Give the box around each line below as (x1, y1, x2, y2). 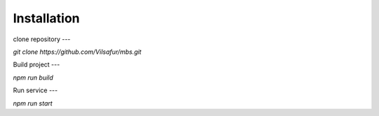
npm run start (13, 99, 53, 108)
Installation (13, 10, 80, 26)
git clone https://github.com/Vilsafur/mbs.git (13, 48, 142, 56)
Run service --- (13, 86, 58, 94)
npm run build (13, 73, 54, 82)
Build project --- (13, 60, 60, 69)
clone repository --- (13, 35, 71, 43)
